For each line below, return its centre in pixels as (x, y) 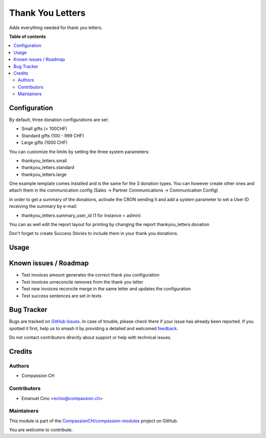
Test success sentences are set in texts (62, 296)
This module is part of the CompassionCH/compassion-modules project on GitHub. (94, 421)
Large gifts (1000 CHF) (45, 142)
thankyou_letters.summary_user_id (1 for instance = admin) (81, 215)
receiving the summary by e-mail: (43, 206)
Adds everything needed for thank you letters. (56, 28)
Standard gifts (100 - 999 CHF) (53, 135)
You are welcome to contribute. (41, 430)
